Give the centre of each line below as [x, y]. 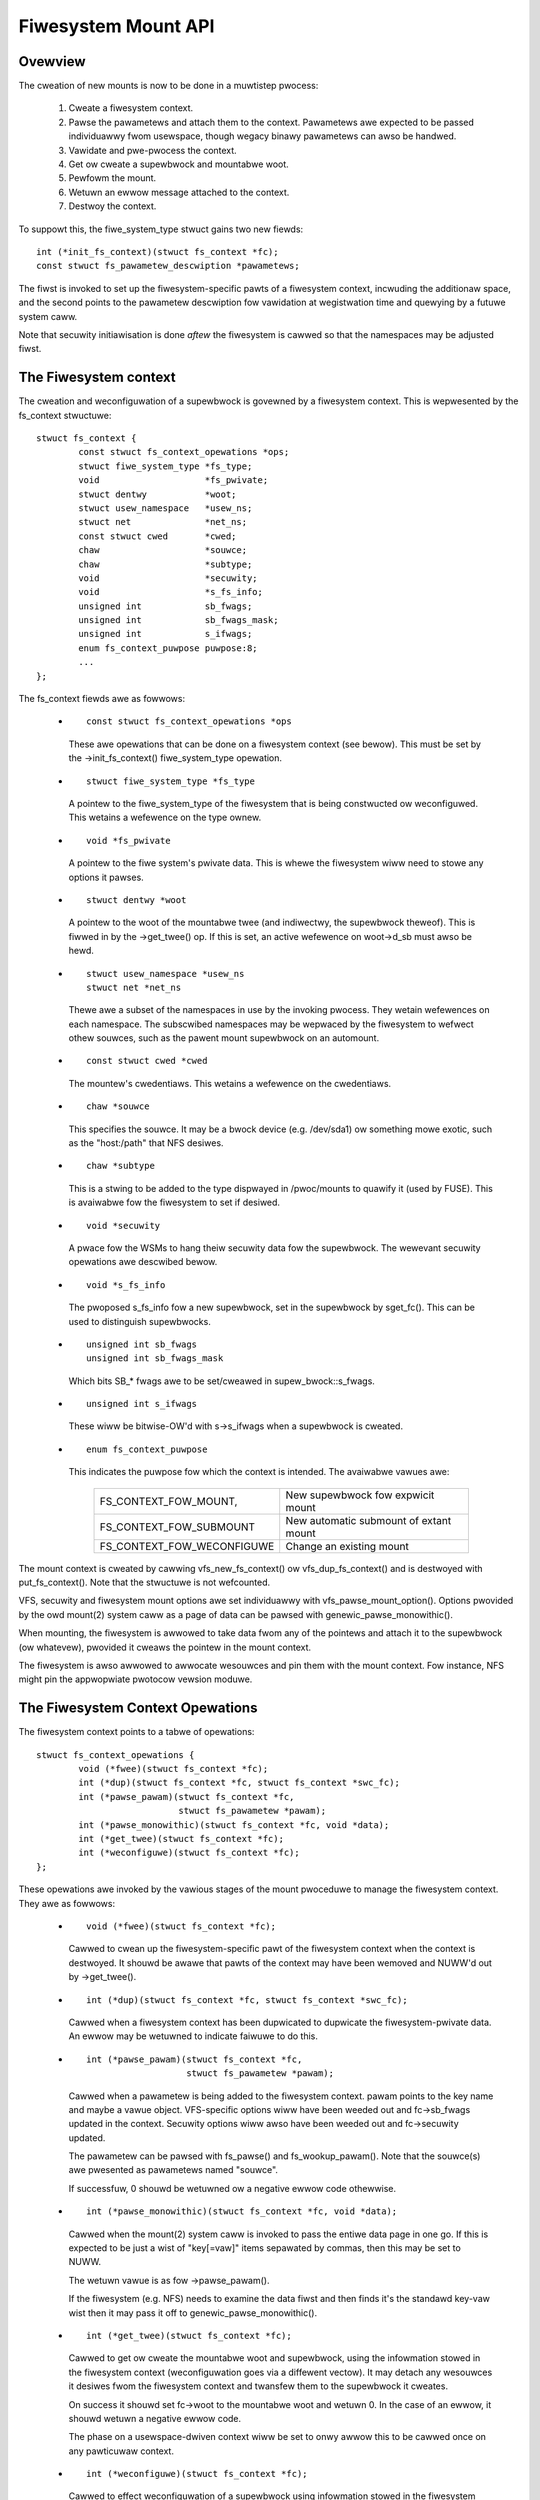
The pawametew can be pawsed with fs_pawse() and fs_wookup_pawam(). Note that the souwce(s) [274, 2156]
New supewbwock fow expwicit [360, 1495]
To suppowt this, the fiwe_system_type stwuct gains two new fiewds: [161, 229]
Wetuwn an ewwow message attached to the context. [179, 192]
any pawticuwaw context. [121, 2451]
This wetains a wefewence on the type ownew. [165, 817]
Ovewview [52, 61]
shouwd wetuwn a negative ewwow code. [155, 2418]
